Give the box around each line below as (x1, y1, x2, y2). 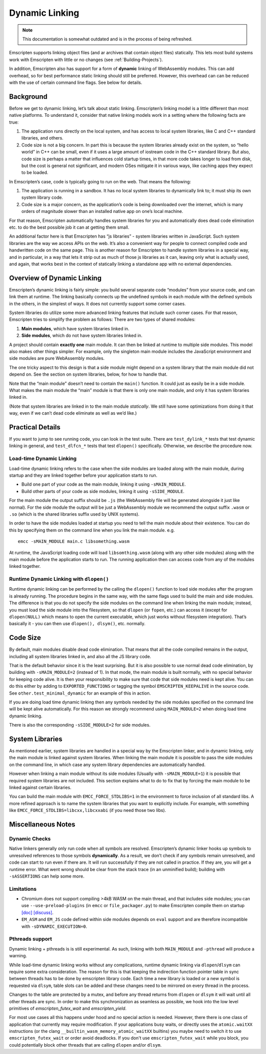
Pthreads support (9, 936, 52, 943)
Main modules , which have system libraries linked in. (21, 325, 130, 331)
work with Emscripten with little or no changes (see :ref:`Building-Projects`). (9, 57, 163, 63)
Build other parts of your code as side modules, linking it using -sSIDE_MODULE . (21, 488, 185, 494)
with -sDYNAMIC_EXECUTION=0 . (21, 923, 87, 929)
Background (9, 92, 48, 101)
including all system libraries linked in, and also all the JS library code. (9, 653, 151, 659)
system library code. (21, 195, 64, 201)
